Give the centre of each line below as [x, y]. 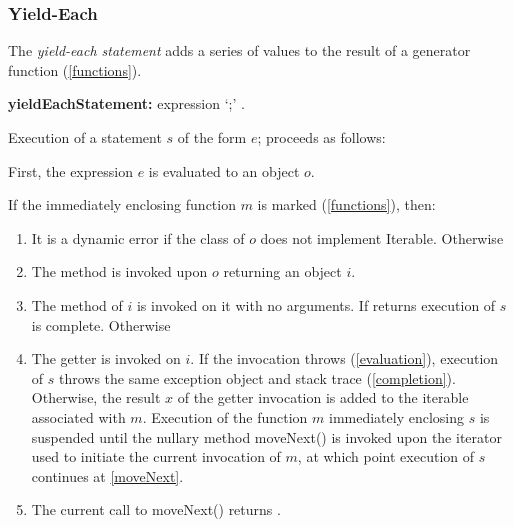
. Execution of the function [225, 416]
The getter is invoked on [106, 358]
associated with [78, 416]
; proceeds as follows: [321, 137]
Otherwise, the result [96, 397]
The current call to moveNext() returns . [156, 509]
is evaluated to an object [224, 170]
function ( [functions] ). [75, 69]
